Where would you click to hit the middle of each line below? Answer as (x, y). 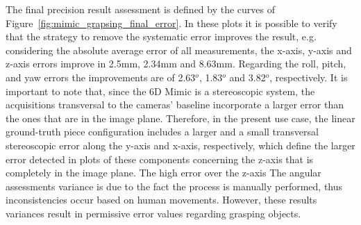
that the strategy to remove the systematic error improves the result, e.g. (161, 36)
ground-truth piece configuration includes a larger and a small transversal (162, 132)
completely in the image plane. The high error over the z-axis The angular (163, 173)
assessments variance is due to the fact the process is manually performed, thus (174, 186)
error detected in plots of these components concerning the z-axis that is (160, 159)
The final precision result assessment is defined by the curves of (141, 9)
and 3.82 (247, 77)
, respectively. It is (309, 77)
